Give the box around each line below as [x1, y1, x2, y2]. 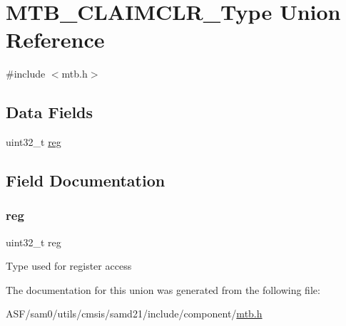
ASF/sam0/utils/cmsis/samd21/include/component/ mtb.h [6, 306, 263, 321]
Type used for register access [6, 258, 132, 273]
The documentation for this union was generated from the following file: [6, 282, 320, 297]
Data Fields [6, 101, 93, 123]
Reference [6, 25, 105, 54]
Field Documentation [6, 169, 166, 191]
